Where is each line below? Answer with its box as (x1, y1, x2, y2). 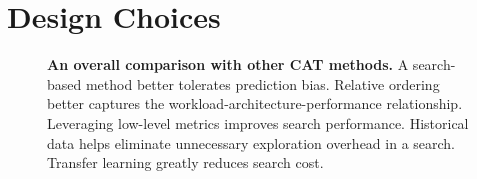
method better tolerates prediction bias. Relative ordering (85, 73, 440, 94)
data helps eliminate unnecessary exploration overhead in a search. (47, 132, 456, 153)
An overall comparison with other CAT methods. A (47, 54, 409, 75)
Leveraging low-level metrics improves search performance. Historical (47, 112, 469, 133)
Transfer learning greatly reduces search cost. (47, 152, 324, 173)
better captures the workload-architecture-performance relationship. (47, 93, 463, 114)
